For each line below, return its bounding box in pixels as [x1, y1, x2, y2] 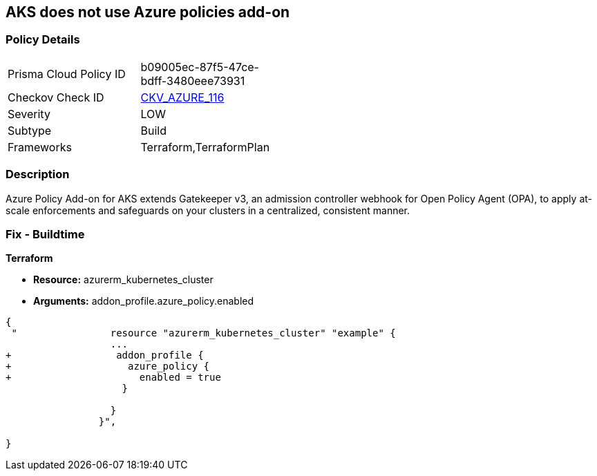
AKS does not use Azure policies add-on [6, 3, 290, 21]
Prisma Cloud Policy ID [8, 66, 126, 81]
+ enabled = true [6, 372, 221, 383]
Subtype [8, 123, 52, 137]
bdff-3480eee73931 [140, 73, 245, 88]
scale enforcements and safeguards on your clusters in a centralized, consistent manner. [6, 204, 410, 216]
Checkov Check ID [8, 90, 104, 104]
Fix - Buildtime [6, 227, 85, 241]
